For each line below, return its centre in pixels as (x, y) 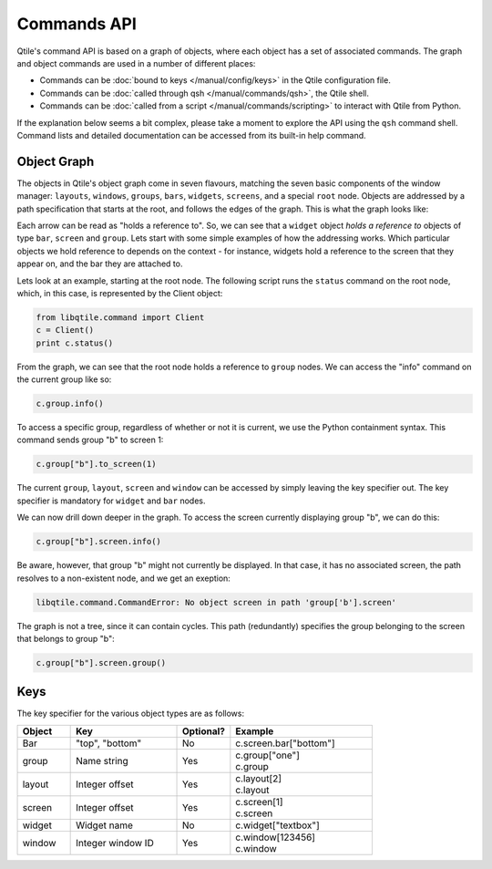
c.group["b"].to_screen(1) (96, 464)
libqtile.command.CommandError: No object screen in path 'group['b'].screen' (216, 602)
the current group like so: (64, 379)
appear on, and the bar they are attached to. (100, 264)
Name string (102, 760)
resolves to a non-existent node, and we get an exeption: (124, 578)
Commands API (77, 24)
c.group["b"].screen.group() (101, 662)
